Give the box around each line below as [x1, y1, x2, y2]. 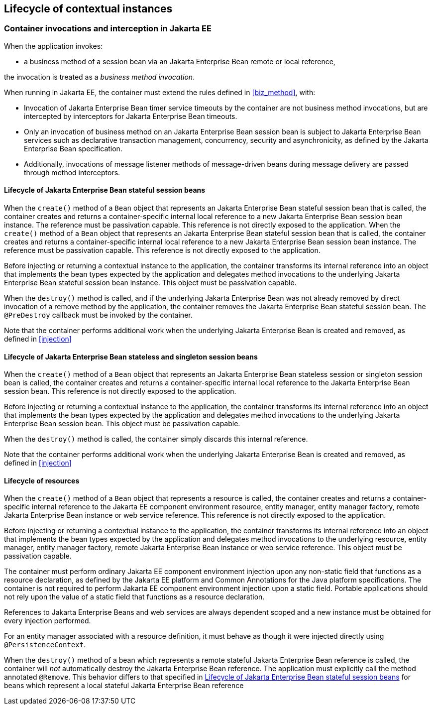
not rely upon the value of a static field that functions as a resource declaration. [4, 592, 265, 601]
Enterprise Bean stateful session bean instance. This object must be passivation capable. [4, 278, 297, 287]
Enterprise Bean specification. [24, 144, 122, 153]
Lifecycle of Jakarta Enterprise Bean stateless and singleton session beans [4, 352, 258, 361]
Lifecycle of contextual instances [4, 2, 173, 15]
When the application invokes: [4, 41, 103, 50]
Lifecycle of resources [4, 476, 80, 485]
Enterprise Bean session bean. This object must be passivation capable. [4, 419, 240, 428]
